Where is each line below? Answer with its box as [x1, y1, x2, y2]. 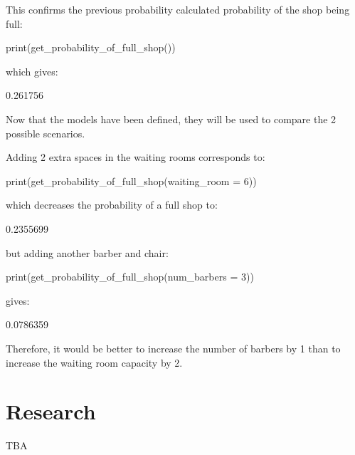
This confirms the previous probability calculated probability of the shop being [6, 2, 350, 16]
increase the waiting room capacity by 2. [6, 355, 183, 370]
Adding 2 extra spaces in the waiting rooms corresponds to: [6, 150, 265, 164]
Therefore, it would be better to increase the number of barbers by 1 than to [6, 340, 341, 355]
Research [6, 397, 96, 426]
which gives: [6, 63, 58, 78]
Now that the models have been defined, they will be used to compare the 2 [6, 111, 337, 126]
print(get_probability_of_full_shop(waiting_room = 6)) [6, 173, 257, 188]
